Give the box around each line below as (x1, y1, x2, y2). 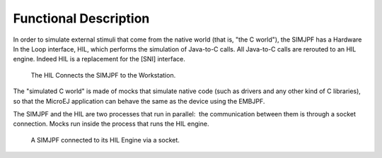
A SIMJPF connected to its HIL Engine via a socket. (30, 135, 180, 144)
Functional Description (13, 11, 150, 26)
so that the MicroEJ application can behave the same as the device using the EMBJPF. (13, 97, 265, 105)
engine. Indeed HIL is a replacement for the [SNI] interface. (13, 55, 185, 63)
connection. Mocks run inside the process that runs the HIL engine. (13, 120, 209, 128)
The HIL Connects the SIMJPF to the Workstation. (30, 71, 176, 79)
